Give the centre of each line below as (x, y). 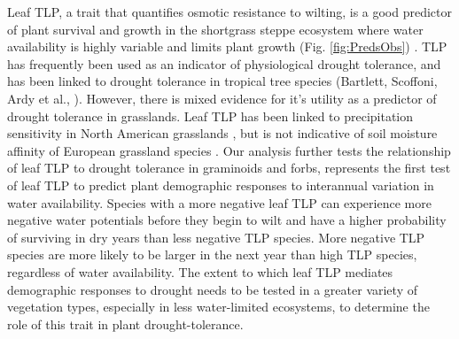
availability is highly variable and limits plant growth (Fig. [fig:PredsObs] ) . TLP (227, 46)
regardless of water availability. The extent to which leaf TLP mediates (200, 271)
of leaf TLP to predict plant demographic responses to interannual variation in (221, 185)
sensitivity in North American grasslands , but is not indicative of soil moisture (222, 133)
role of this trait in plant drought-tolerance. (125, 324)
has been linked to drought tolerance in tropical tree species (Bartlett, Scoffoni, (222, 81)
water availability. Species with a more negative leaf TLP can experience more (219, 202)
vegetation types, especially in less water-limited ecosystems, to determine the (218, 307)
